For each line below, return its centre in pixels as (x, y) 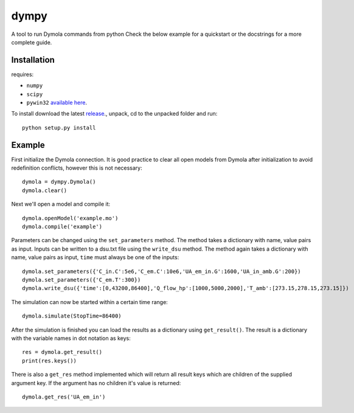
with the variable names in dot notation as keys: (71, 338)
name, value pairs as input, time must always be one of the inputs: (95, 257)
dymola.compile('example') (62, 227)
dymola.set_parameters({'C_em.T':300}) (82, 280)
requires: (23, 74)
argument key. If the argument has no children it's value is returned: (96, 383)
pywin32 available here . (57, 103)
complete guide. (32, 42)
